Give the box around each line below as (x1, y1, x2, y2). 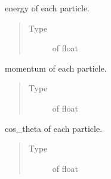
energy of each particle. (5, 2, 90, 14)
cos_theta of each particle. (5, 122, 103, 134)
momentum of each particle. (5, 61, 107, 74)
